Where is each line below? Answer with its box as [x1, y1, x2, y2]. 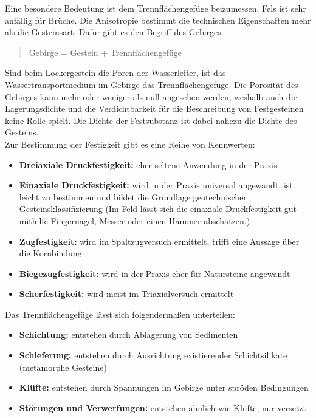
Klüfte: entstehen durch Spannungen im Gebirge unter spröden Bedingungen [19, 381, 309, 394]
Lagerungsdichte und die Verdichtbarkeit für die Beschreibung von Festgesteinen [5, 102, 304, 115]
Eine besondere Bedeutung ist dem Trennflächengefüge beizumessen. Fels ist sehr [5, 2, 306, 14]
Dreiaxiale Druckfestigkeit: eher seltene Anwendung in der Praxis [19, 158, 278, 171]
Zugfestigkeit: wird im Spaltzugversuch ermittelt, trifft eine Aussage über [19, 235, 300, 247]
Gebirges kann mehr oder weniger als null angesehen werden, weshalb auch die [5, 90, 297, 103]
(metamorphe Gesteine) [19, 360, 107, 373]
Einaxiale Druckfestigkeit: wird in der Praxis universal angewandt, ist [19, 179, 293, 191]
